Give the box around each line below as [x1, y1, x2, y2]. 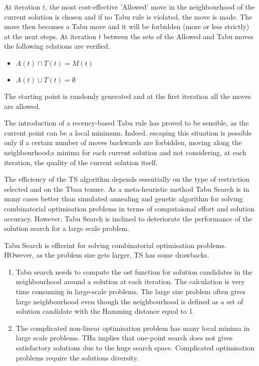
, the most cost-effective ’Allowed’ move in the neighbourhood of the [45, 2, 255, 12]
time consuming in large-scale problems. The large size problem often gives [16, 286, 246, 297]
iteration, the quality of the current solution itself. [4, 157, 158, 167]
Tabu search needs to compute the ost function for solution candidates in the [16, 266, 252, 277]
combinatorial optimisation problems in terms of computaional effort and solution [4, 203, 255, 213]
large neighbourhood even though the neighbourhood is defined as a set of [16, 296, 243, 306]
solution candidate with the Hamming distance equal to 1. [16, 306, 195, 316]
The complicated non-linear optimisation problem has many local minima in [16, 322, 250, 333]
